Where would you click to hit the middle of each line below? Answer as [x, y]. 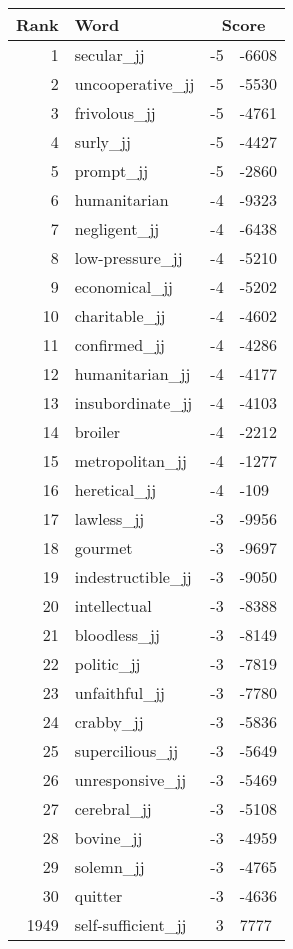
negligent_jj [117, 228]
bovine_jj [108, 837]
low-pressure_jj [128, 257]
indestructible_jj [133, 576]
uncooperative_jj [134, 83]
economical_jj [123, 286]
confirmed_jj [119, 344]
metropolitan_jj [130, 460]
